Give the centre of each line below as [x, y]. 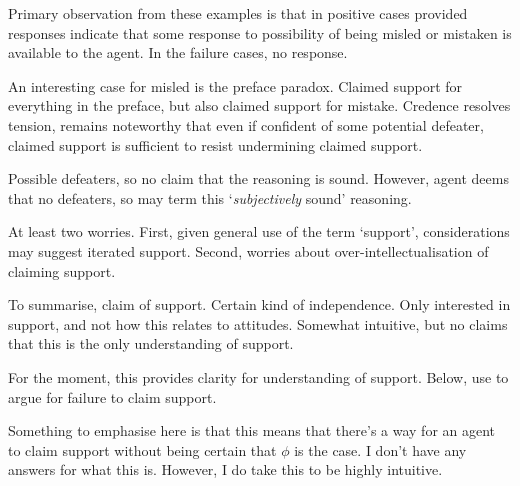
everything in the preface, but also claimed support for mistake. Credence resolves [259, 105]
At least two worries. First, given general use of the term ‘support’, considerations [259, 231]
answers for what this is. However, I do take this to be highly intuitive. [225, 469]
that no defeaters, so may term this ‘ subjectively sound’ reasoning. [210, 197]
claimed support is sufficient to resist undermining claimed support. [215, 144]
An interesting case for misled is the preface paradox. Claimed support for [235, 85]
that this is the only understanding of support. [151, 343]
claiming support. [62, 270]
